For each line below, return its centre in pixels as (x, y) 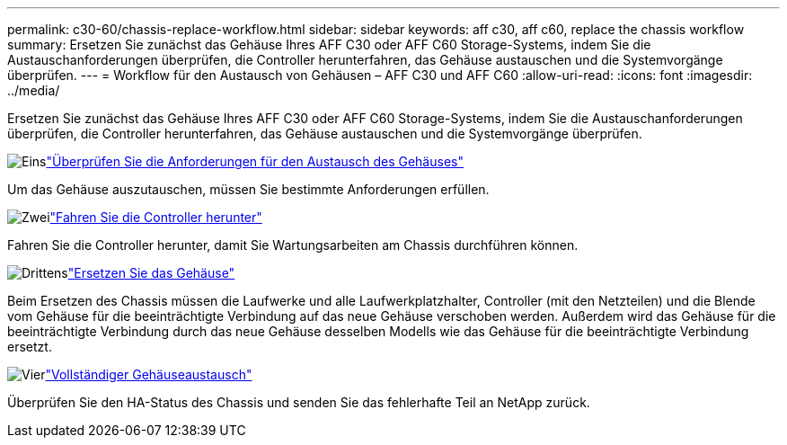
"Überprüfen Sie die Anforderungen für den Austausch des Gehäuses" (255, 161)
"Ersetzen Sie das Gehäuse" (151, 273)
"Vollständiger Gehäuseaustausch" (149, 374)
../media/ (34, 90)
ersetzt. (30, 347)
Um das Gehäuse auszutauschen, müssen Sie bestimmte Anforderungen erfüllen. (248, 189)
